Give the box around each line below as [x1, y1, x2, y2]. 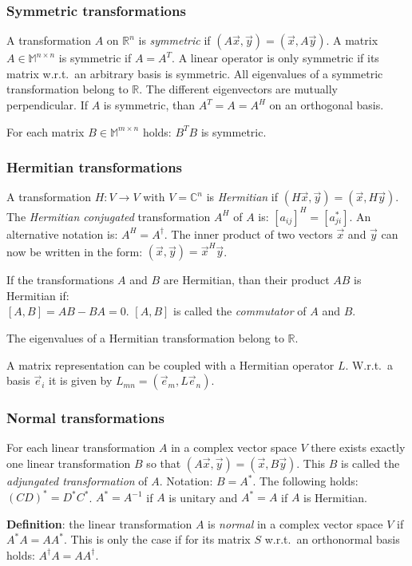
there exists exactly [311, 439, 406, 456]
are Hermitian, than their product [163, 271, 330, 288]
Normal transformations [6, 408, 164, 428]
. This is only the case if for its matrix [64, 531, 251, 548]
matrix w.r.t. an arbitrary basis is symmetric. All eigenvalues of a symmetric [6, 65, 383, 81]
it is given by [48, 372, 113, 389]
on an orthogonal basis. [269, 97, 384, 113]
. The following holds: [252, 473, 359, 489]
